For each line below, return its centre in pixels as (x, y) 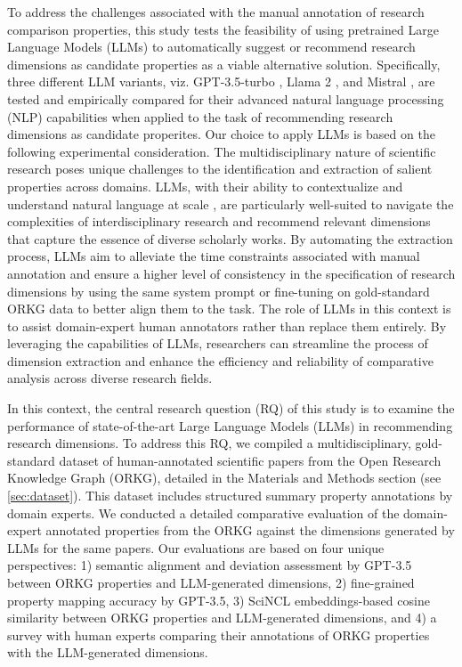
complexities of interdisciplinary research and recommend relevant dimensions (219, 221)
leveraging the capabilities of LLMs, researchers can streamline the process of (218, 343)
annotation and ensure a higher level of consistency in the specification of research (231, 273)
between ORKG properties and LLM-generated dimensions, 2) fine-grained (211, 582)
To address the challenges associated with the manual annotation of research (216, 12)
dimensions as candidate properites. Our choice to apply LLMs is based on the (221, 134)
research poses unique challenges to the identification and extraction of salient (220, 169)
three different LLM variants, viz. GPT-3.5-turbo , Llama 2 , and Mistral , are (221, 81)
